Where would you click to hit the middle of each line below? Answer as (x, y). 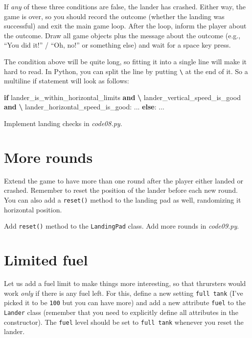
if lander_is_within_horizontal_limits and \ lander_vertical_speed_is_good (122, 97)
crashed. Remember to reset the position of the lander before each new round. (121, 190)
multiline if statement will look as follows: (67, 81)
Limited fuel (46, 260)
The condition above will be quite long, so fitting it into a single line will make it (125, 61)
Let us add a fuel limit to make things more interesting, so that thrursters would (125, 283)
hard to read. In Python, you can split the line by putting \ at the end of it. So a (126, 71)
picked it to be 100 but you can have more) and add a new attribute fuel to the (125, 302)
